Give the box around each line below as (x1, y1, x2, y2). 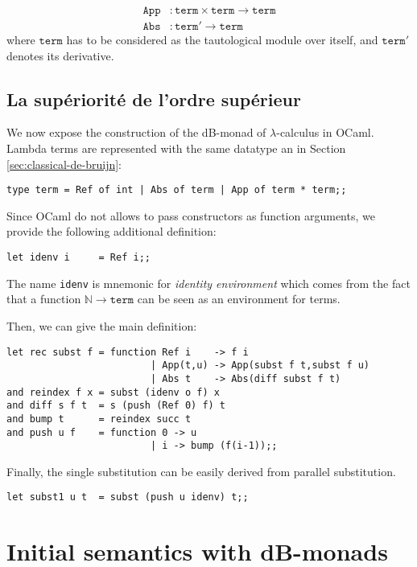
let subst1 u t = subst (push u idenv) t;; (6, 491, 249, 503)
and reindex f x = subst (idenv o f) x (6, 386, 220, 398)
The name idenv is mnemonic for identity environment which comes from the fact (6, 274, 411, 291)
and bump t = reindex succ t (6, 413, 192, 425)
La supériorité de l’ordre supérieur (6, 86, 301, 111)
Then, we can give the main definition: (6, 317, 197, 334)
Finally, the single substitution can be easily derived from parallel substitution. (6, 462, 396, 479)
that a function (6, 290, 81, 307)
